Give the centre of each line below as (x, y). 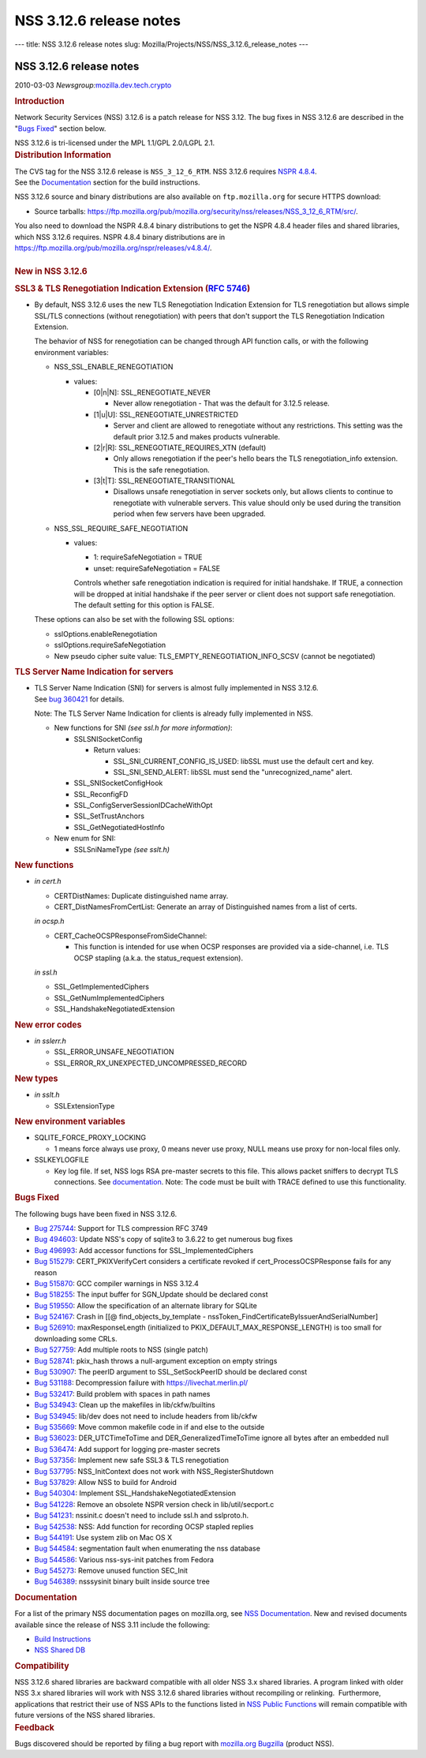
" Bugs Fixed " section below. (60, 128)
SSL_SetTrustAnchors (109, 816)
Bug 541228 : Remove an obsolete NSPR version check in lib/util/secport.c (154, 1504)
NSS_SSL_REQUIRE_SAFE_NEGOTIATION (121, 528)
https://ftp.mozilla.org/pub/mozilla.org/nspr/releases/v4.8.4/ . (113, 248)
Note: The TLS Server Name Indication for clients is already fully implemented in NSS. (174, 713)
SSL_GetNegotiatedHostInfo (119, 827)
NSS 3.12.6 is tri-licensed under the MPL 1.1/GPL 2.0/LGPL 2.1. (115, 143)
